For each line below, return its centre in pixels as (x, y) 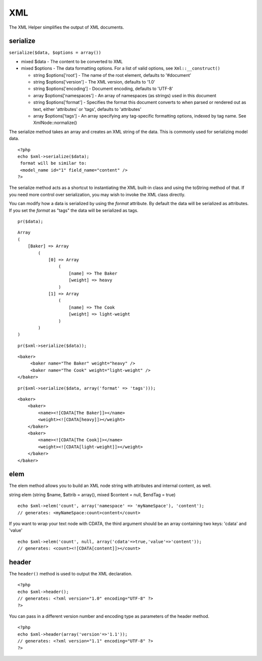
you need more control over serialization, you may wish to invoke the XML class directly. (97, 194)
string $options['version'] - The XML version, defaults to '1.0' (94, 82)
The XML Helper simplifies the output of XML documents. (66, 27)
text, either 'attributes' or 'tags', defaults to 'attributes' (87, 109)
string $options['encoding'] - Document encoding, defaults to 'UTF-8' (103, 89)
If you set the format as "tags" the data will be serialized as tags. (74, 210)
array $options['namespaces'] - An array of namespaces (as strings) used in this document (125, 95)
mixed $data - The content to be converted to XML (72, 61)
